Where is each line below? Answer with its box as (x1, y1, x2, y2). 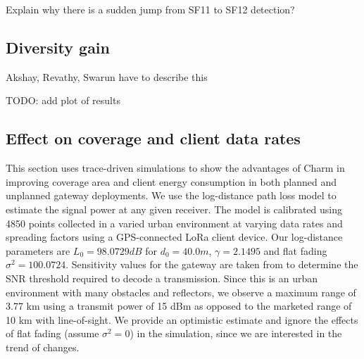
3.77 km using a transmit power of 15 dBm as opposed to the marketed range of (6, 298, 352, 313)
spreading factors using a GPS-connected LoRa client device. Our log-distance (6, 229, 343, 244)
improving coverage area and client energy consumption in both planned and (6, 174, 337, 189)
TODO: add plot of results (6, 93, 120, 108)
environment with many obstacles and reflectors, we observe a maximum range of (6, 284, 356, 299)
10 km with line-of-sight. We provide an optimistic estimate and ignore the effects (6, 312, 358, 327)
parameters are (6, 243, 70, 258)
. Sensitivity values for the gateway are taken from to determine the (65, 257, 358, 272)
